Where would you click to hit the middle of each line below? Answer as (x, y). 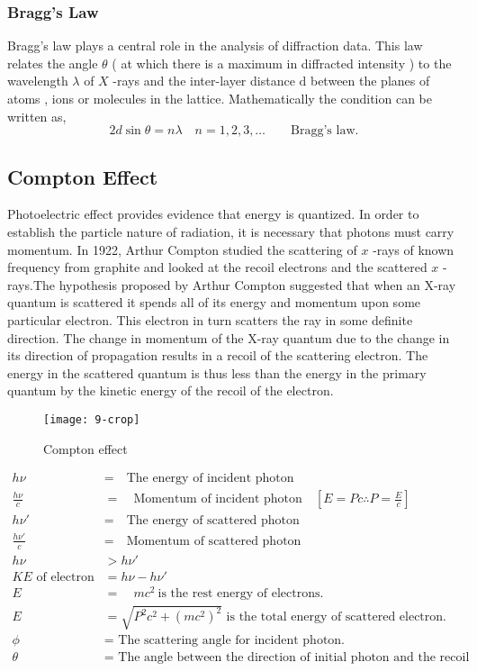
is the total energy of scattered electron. (336, 617)
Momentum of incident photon (218, 499)
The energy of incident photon (210, 479)
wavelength (38, 81)
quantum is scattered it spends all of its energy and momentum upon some (214, 302)
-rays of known (414, 249)
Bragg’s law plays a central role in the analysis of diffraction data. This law (215, 45)
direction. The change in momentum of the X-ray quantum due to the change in (229, 337)
